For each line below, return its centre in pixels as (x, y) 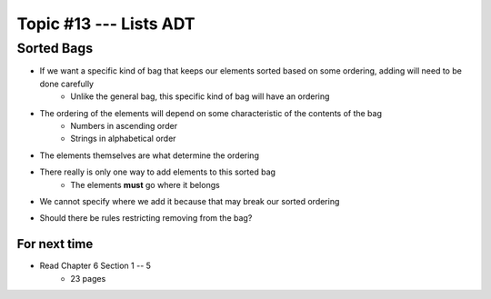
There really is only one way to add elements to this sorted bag (158, 172)
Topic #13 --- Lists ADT (106, 24)
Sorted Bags (55, 48)
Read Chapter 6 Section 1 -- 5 (95, 266)
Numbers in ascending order (124, 125)
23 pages (88, 278)
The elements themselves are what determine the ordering (149, 155)
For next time (55, 244)
